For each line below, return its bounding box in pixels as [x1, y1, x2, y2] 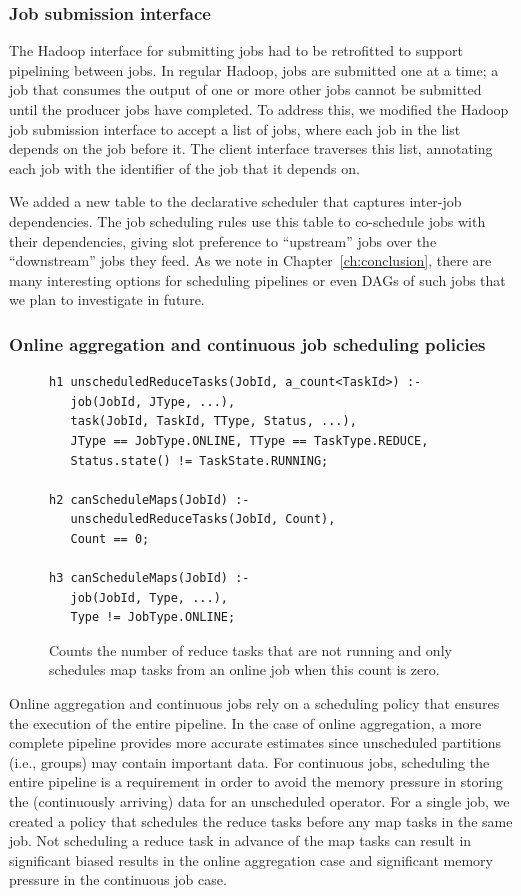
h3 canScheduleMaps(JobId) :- [49, 571, 250, 586]
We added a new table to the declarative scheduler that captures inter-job [9, 191, 462, 212]
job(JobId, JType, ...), [70, 394, 236, 409]
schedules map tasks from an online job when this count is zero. [49, 659, 440, 680]
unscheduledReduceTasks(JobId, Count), [70, 512, 336, 527]
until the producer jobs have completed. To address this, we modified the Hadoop [9, 99, 509, 119]
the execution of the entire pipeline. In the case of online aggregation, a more [9, 712, 482, 733]
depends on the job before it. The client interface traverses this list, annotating [9, 138, 493, 159]
